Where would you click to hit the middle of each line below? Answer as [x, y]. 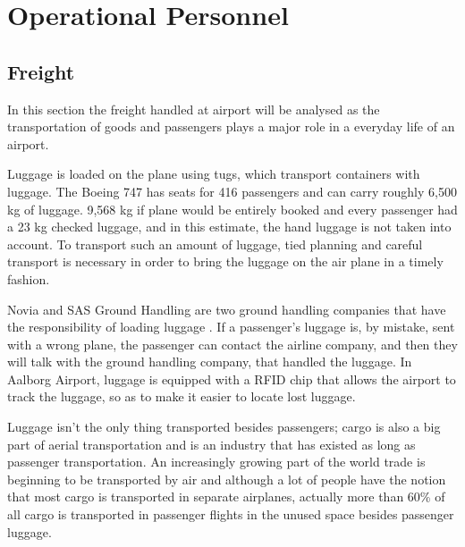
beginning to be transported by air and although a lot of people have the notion [227, 479]
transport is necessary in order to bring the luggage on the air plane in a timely [225, 261]
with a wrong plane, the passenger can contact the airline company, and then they [232, 344]
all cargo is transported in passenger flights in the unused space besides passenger [231, 514]
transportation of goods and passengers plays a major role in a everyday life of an [231, 126]
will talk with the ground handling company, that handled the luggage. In [210, 362]
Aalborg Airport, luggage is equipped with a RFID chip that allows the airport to [232, 379]
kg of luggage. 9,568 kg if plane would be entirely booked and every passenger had [232, 209]
